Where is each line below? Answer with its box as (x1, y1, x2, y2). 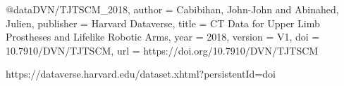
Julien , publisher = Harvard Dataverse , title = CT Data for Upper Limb (6, 15, 320, 30)
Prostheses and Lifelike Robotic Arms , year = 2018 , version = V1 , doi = (6, 29, 320, 44)
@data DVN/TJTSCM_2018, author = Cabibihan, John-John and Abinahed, (6, 2, 339, 16)
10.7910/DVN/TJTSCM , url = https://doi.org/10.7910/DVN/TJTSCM (6, 43, 319, 57)
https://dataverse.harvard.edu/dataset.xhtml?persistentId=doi (6, 66, 276, 81)
